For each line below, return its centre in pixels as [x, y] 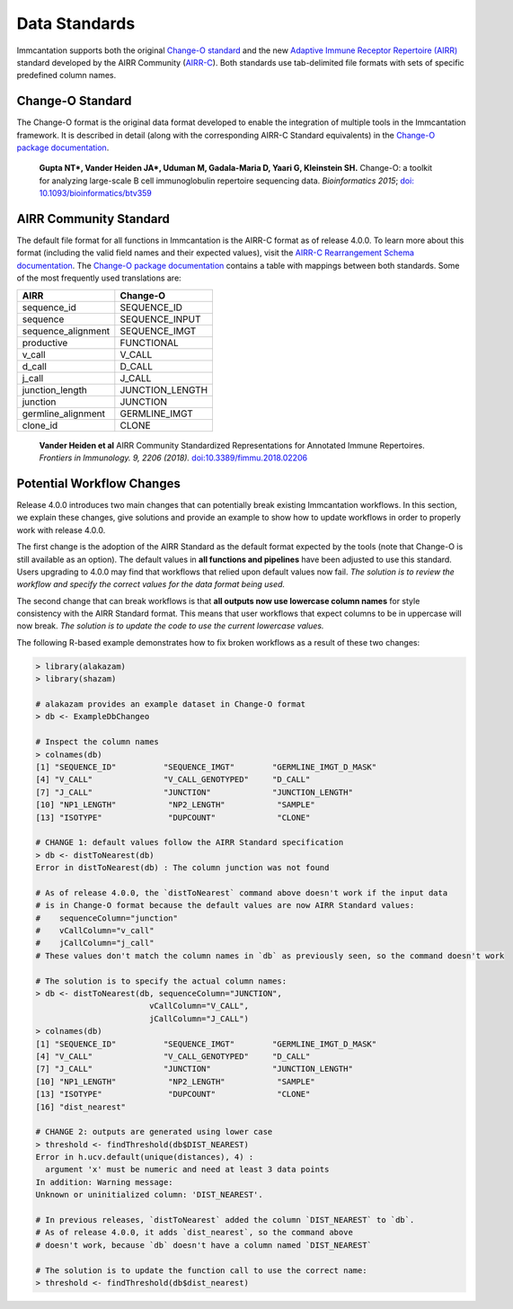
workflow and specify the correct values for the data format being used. [151, 584]
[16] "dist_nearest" [80, 1107]
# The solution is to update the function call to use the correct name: [201, 1270]
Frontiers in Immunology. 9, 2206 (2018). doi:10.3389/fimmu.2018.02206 [173, 458]
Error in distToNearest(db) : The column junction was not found [182, 868]
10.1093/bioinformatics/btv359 [96, 193]
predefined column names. [66, 76]
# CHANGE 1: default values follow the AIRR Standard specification [190, 842]
